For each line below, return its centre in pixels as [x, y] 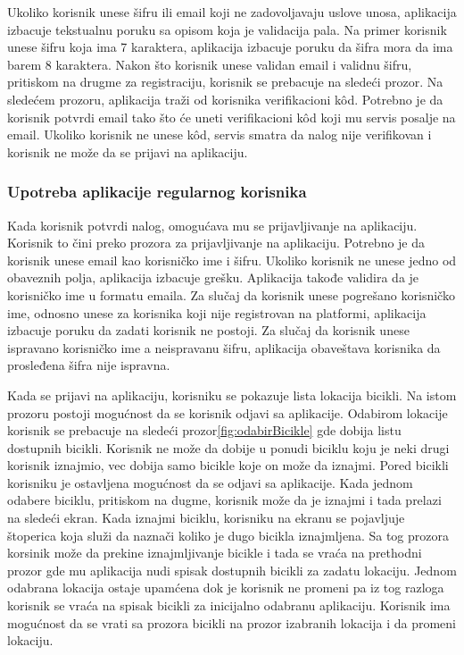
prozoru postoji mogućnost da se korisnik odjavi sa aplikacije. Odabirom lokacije [228, 412]
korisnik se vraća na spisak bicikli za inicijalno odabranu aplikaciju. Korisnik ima [229, 605]
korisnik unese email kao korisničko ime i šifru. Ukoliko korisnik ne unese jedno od [232, 260]
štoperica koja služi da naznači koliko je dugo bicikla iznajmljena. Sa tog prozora [228, 535]
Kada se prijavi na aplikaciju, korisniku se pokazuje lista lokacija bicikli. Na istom [232, 395]
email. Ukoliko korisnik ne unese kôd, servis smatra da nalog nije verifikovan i [220, 134]
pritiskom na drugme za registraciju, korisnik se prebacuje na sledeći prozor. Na [225, 82]
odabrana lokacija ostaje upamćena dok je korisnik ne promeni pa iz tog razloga [226, 588]
